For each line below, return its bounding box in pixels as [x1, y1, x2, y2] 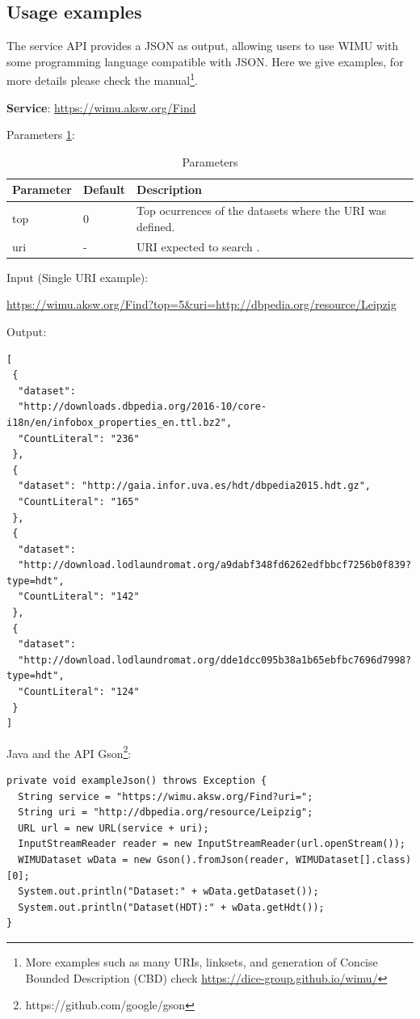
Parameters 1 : [6, 126, 75, 143]
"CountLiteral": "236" [18, 432, 140, 444]
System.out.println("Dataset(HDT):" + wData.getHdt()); [18, 901, 325, 913]
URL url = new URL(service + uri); [18, 822, 209, 834]
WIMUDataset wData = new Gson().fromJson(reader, [18, 854, 290, 866]
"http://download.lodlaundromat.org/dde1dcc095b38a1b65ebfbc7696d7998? [18, 654, 412, 666]
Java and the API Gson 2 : [6, 742, 132, 761]
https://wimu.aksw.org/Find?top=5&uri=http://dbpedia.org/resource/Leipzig [6, 296, 397, 313]
